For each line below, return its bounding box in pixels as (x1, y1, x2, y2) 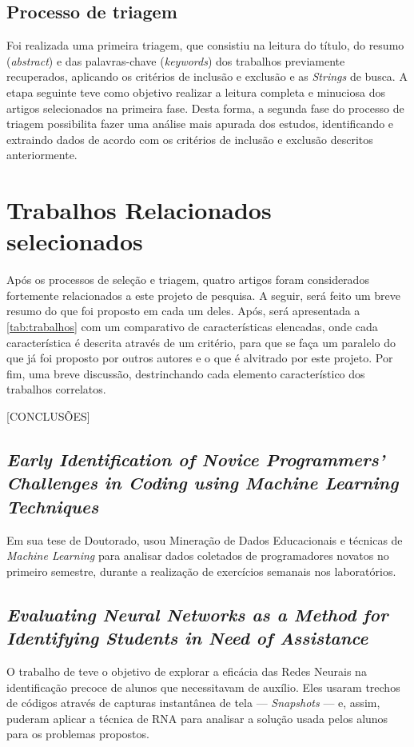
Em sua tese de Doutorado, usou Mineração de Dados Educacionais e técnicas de (6, 531, 403, 548)
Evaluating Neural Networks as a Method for (6, 601, 388, 626)
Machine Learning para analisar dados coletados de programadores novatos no (6, 547, 389, 564)
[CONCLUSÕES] (6, 408, 90, 425)
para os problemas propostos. (6, 725, 149, 742)
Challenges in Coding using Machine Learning (6, 470, 399, 495)
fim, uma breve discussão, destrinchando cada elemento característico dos (6, 365, 365, 381)
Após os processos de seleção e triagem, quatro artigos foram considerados (6, 271, 369, 288)
